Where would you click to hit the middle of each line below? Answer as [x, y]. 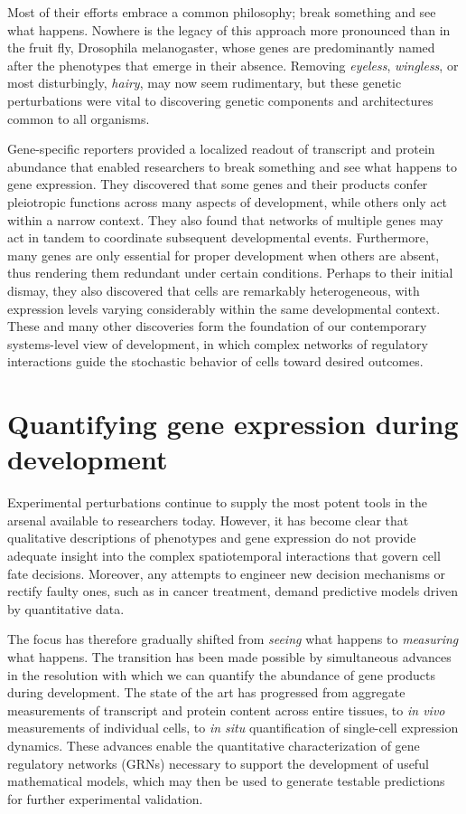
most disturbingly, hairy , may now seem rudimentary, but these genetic [205, 83]
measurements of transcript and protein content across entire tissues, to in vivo [226, 710]
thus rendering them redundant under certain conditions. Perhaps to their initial [230, 273]
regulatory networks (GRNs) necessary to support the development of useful [218, 763]
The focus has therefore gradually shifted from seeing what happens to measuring [233, 639]
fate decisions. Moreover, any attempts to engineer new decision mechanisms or [227, 573]
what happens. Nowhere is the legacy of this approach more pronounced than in [229, 29]
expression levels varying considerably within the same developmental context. [224, 308]
